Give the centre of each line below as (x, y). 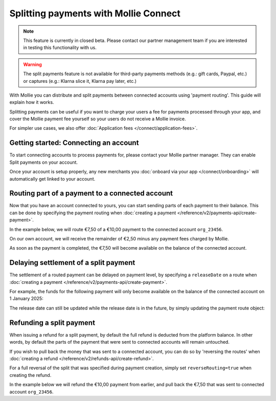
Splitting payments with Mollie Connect (95, 13)
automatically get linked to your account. (52, 179)
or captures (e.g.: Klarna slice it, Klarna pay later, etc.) (80, 81)
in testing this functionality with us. (60, 48)
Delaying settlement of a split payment (72, 263)
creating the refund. (30, 375)
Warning (32, 64)
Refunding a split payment (52, 322)
